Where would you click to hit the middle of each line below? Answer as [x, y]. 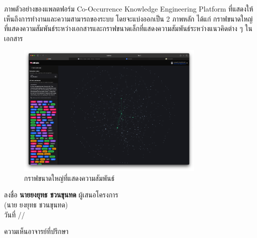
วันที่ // [15, 214]
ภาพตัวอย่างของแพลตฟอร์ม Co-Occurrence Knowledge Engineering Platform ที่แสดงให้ [129, 9]
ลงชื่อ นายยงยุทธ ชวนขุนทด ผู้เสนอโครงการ [61, 195]
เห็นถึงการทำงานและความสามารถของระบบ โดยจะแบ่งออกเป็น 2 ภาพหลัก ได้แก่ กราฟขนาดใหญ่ [128, 18]
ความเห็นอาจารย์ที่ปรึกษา [36, 231]
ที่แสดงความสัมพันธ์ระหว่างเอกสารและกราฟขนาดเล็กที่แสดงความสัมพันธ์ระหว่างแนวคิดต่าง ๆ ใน [128, 28]
